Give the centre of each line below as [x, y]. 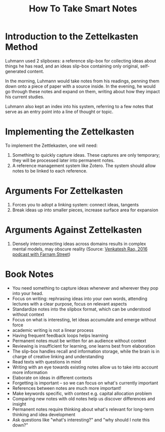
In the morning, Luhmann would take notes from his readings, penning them [82, 81]
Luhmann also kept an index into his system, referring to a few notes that [79, 106]
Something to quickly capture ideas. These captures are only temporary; [86, 155]
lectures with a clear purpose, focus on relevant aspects [69, 304]
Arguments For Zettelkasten [64, 191]
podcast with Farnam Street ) [41, 254]
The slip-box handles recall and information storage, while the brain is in [86, 351]
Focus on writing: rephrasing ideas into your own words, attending [80, 299]
